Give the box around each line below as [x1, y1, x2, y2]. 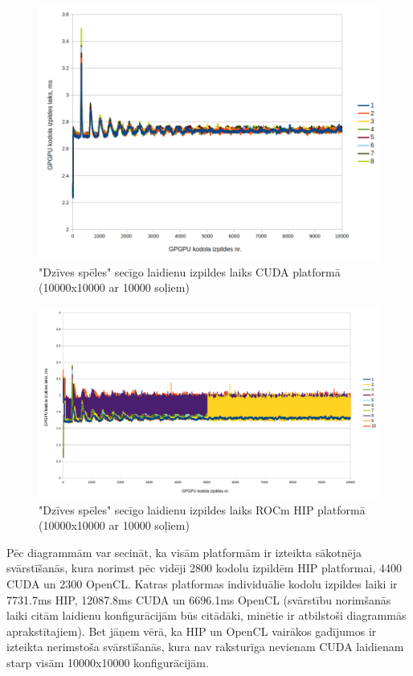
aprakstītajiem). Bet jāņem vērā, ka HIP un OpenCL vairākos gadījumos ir [6, 622, 377, 639]
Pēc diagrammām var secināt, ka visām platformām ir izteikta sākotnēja [6, 543, 362, 560]
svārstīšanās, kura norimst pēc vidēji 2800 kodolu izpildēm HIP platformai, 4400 [6, 559, 402, 576]
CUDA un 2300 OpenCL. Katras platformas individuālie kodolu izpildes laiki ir [6, 575, 398, 592]
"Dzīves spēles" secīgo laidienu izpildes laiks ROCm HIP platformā [39, 501, 366, 518]
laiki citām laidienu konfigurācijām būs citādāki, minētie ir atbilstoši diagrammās [6, 607, 407, 624]
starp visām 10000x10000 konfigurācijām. [6, 653, 209, 670]
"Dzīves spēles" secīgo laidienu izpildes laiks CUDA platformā [39, 263, 341, 280]
